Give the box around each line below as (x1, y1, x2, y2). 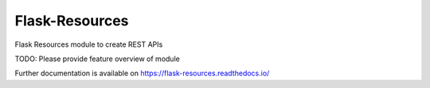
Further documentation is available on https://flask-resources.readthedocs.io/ (14, 68, 270, 78)
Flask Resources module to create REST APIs (14, 40, 163, 49)
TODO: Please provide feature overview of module (14, 54, 181, 63)
